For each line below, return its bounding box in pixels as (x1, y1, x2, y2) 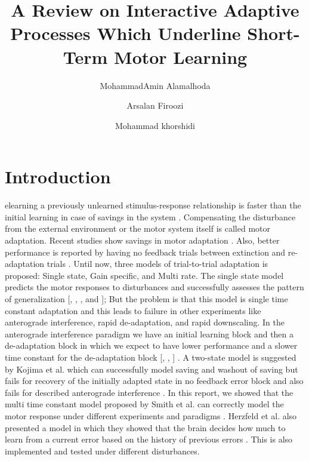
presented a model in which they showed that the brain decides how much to (5, 421, 286, 434)
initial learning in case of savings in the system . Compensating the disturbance (5, 210, 296, 223)
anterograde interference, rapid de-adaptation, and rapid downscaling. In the (5, 316, 285, 328)
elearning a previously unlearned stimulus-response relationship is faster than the (5, 199, 301, 211)
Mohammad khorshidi (115, 119, 195, 131)
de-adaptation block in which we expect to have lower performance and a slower (5, 339, 298, 352)
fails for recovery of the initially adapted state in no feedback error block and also (5, 374, 304, 387)
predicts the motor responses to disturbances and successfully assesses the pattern (5, 281, 304, 293)
